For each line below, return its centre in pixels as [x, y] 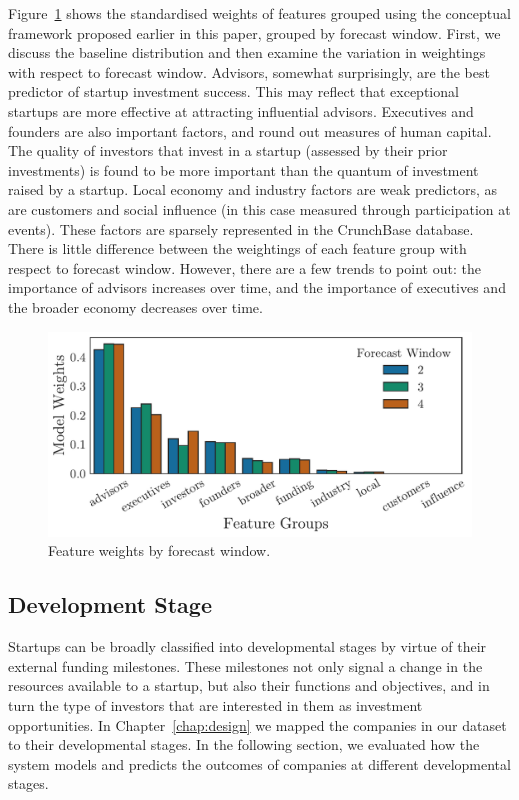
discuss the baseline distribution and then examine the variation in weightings [247, 52]
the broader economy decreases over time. [135, 306]
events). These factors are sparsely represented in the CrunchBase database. [241, 228]
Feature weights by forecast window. [159, 550]
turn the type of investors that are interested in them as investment [215, 705]
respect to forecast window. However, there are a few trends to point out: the [244, 267]
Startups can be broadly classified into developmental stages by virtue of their [247, 646]
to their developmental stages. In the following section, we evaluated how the [244, 744]
